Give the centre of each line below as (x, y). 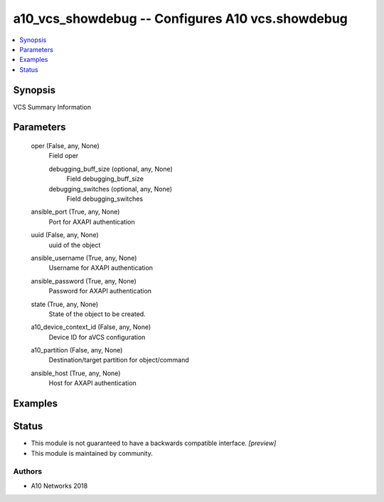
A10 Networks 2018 (59, 486)
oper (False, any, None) (65, 146)
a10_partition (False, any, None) (77, 350)
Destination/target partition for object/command (119, 360)
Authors (28, 471)
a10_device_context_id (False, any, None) (91, 327)
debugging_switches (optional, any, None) (111, 189)
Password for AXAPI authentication (100, 291)
